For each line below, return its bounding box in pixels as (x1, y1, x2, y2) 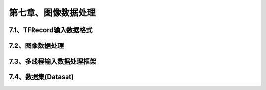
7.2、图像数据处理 (9, 42, 64, 50)
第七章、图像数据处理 (9, 7, 96, 18)
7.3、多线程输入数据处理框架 (9, 57, 96, 66)
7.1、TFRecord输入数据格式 (9, 26, 93, 34)
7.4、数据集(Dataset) (9, 73, 74, 81)
